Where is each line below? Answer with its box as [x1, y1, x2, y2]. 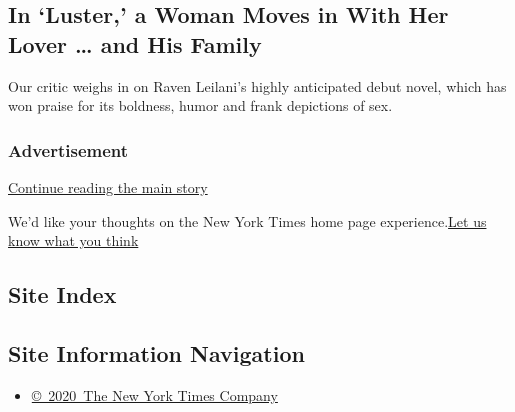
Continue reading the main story [8, 177, 208, 197]
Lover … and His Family [8, 28, 262, 59]
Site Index [8, 279, 117, 310]
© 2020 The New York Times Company [31, 384, 278, 405]
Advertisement [8, 137, 129, 162]
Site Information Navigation [8, 337, 305, 368]
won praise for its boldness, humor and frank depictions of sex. [8, 95, 393, 116]
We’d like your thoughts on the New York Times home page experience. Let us [8, 210, 487, 231]
